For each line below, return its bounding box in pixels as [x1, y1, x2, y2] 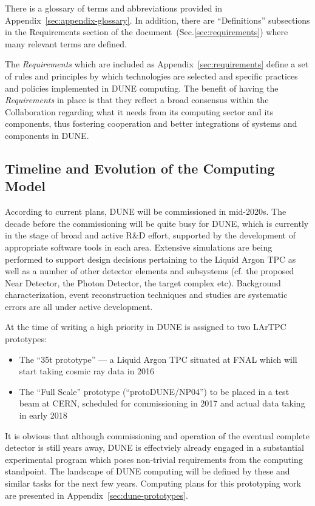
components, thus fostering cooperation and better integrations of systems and [5, 117, 297, 130]
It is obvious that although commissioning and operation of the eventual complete [5, 429, 310, 442]
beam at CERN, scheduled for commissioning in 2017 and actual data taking [19, 397, 305, 410]
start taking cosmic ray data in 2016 [19, 365, 155, 377]
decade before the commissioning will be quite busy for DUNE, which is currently [5, 217, 309, 229]
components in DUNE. [5, 129, 89, 141]
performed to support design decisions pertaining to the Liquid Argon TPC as [5, 252, 296, 265]
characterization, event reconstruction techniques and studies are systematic [5, 288, 288, 301]
